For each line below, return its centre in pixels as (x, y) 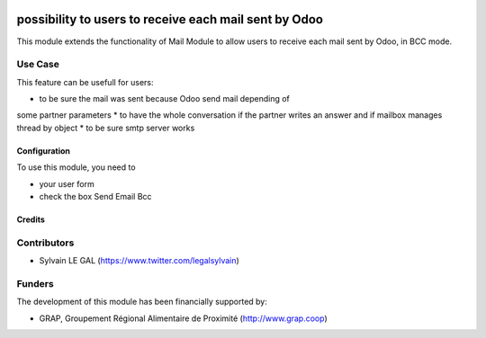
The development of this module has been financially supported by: (142, 302)
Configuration (44, 151)
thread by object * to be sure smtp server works (106, 128)
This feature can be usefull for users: (85, 82)
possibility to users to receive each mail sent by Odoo (170, 19)
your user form (67, 183)
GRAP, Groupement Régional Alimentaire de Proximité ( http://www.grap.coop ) (183, 318)
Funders (35, 283)
